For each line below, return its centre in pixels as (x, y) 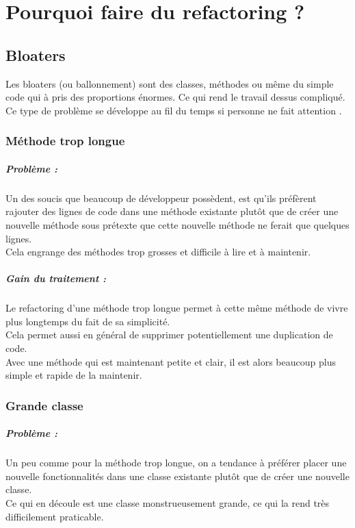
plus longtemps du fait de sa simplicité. (88, 321)
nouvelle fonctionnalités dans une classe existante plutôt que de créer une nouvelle (177, 476)
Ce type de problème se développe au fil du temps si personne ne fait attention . (174, 110)
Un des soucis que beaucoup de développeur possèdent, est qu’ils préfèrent (161, 198)
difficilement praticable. (55, 516)
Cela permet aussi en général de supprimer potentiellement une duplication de (169, 335)
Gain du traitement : (56, 278)
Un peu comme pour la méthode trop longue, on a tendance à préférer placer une (176, 463)
